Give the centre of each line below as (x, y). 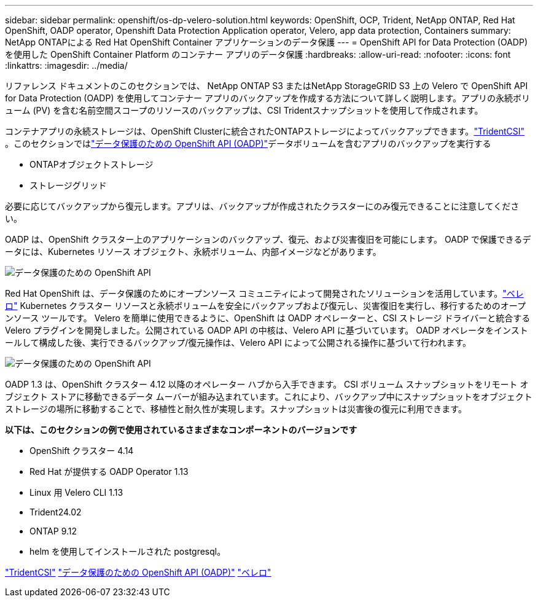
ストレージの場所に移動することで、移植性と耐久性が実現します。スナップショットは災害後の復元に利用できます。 (236, 409)
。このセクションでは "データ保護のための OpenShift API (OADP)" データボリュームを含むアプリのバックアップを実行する (248, 143)
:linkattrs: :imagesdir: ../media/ (66, 65)
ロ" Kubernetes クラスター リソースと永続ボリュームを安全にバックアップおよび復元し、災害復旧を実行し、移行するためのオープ (265, 306)
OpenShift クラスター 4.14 (82, 451)
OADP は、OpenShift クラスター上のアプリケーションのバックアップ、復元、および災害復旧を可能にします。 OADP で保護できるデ (268, 239)
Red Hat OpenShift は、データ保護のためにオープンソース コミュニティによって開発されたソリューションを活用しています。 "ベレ (264, 293)
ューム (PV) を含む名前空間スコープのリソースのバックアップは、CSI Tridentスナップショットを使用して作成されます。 (244, 110)
